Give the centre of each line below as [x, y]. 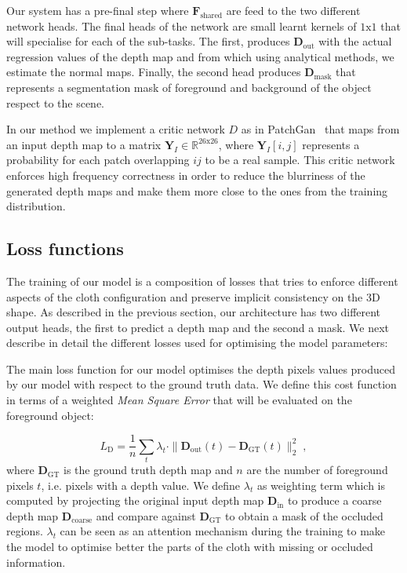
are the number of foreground [317, 470]
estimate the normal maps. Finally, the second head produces [154, 72]
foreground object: [50, 415]
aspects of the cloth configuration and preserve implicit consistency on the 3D [193, 296]
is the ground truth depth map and [148, 470]
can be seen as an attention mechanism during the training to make [223, 531]
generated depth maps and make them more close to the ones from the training [197, 190]
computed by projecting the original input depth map [135, 500]
